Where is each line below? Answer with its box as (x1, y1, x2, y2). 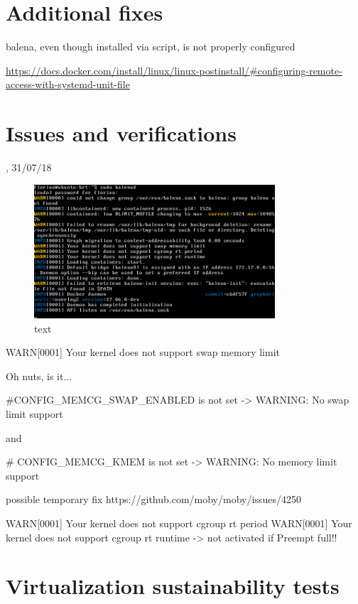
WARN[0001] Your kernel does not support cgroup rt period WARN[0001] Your (6, 516, 352, 530)
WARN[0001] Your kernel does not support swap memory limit (6, 345, 280, 360)
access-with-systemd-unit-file (6, 77, 130, 92)
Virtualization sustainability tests (6, 571, 340, 600)
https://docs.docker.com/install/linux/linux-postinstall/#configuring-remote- (6, 63, 342, 77)
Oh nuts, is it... (6, 368, 72, 383)
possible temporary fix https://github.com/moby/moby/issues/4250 (6, 492, 301, 507)
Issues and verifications (6, 119, 237, 148)
